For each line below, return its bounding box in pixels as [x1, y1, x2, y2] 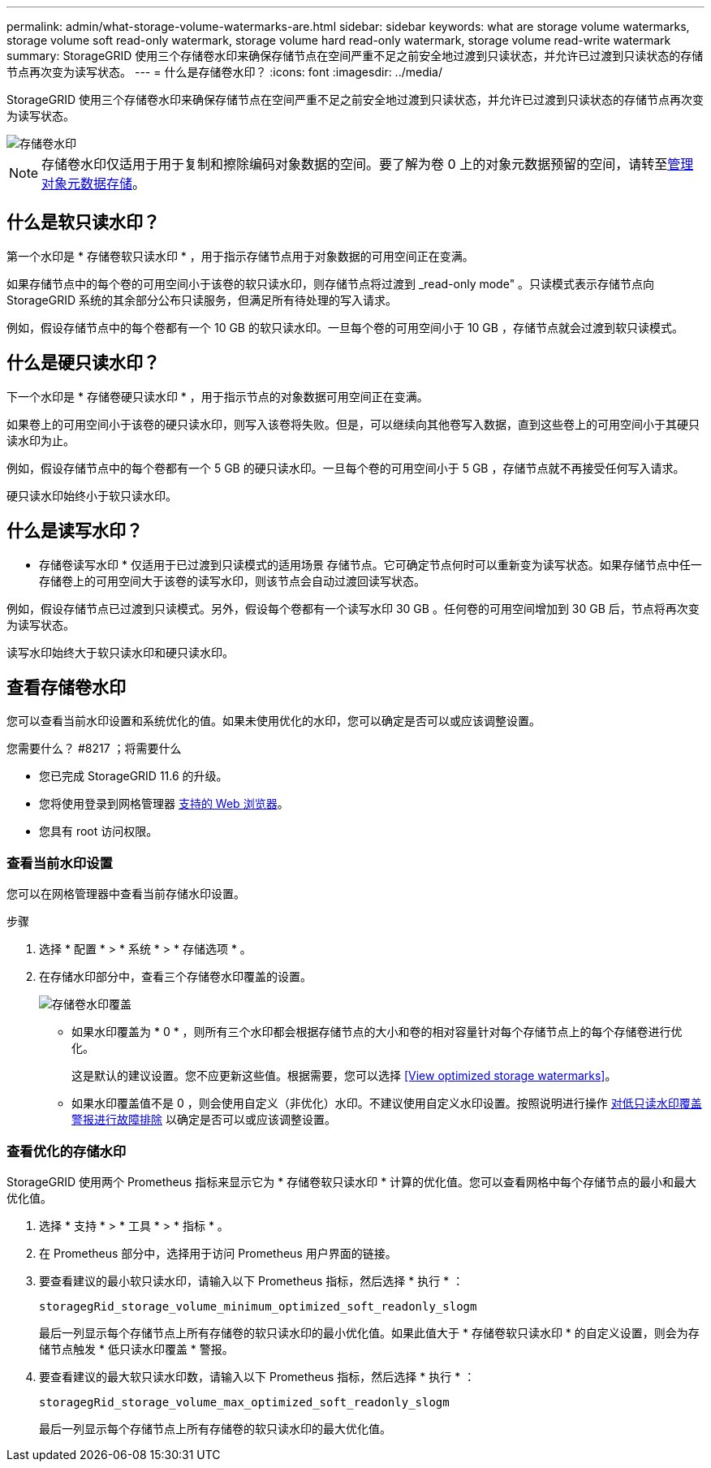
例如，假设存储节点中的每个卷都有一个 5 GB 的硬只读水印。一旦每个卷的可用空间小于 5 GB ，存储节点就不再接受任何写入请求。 [6, 460, 685, 475]
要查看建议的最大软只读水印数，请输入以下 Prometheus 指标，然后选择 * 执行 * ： [39, 1369, 476, 1384]
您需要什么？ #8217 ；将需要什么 [6, 741, 182, 756]
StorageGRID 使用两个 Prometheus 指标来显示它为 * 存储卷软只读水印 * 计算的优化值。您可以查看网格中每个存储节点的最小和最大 [6, 1174, 697, 1189]
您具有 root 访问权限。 [39, 824, 158, 839]
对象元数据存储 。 [41, 175, 146, 192]
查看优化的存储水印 [6, 1142, 127, 1159]
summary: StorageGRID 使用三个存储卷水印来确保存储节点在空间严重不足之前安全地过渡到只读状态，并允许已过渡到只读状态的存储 [6, 49, 704, 63]
